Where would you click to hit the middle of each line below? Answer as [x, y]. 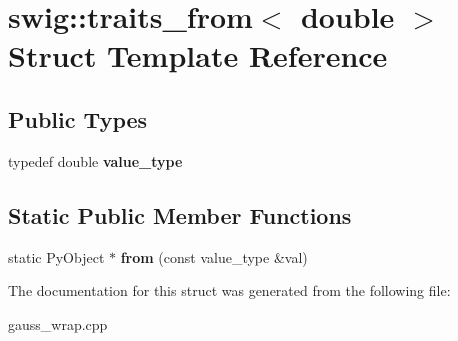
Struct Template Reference [198, 55]
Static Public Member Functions [180, 214]
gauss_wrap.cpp [58, 323]
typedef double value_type [95, 160]
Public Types [78, 118]
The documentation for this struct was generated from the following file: [229, 290]
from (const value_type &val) [214, 256]
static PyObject [56, 256]
